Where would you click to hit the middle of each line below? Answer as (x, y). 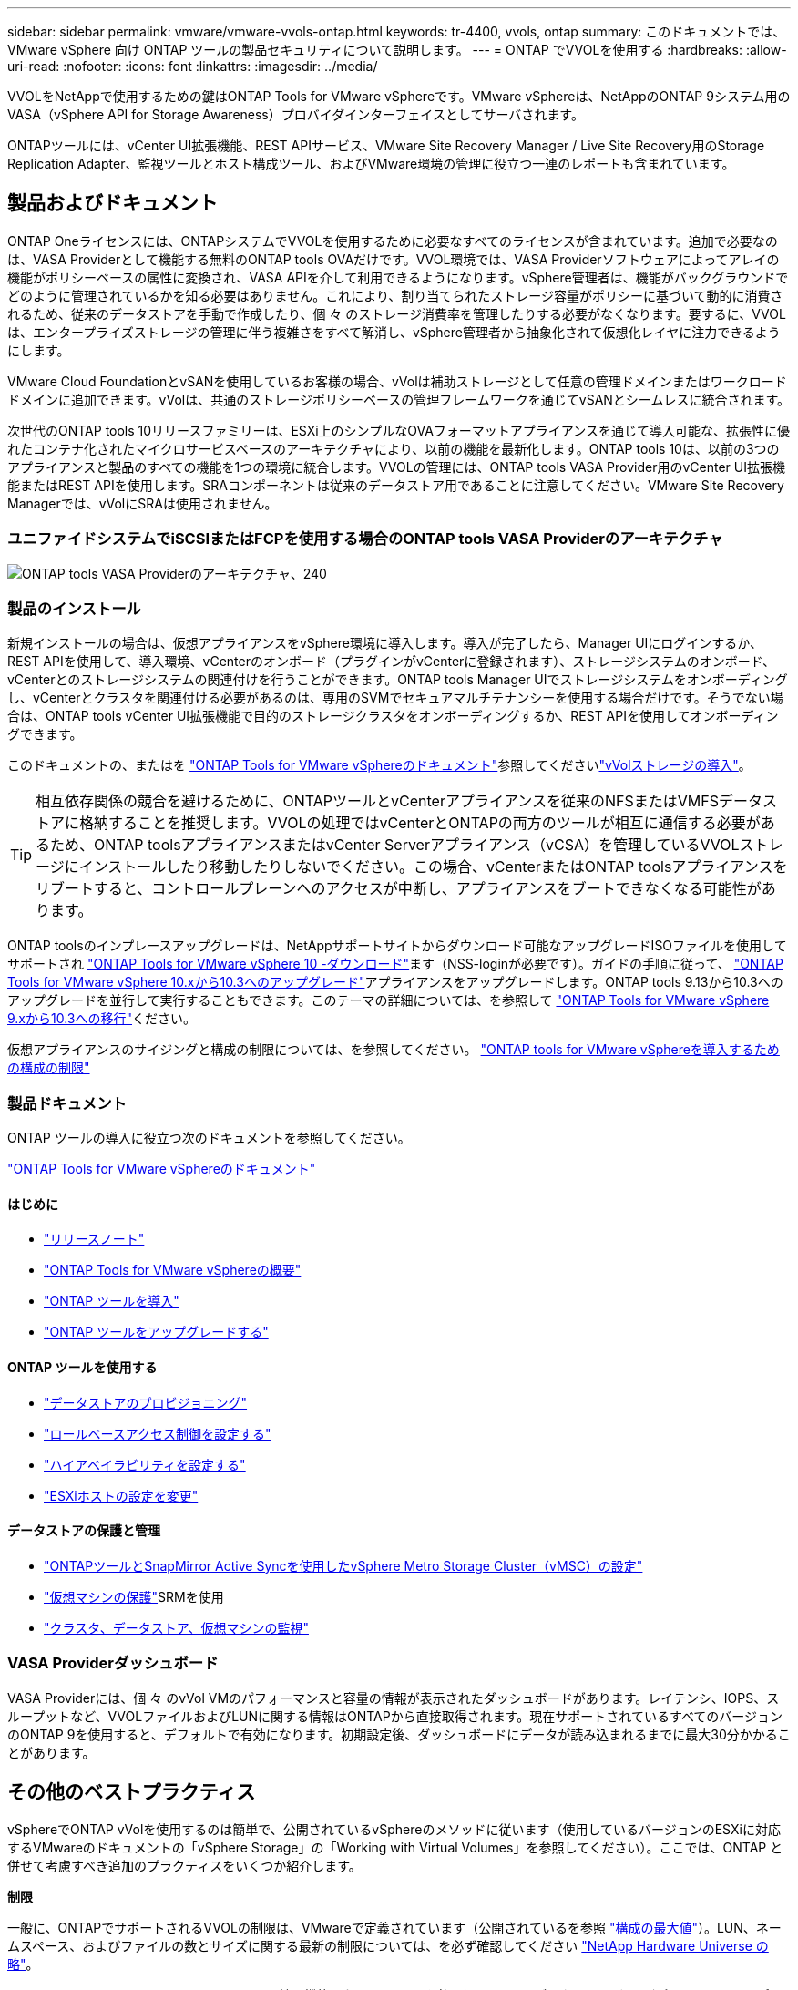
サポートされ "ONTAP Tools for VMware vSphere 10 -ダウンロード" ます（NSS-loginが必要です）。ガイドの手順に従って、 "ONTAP (395, 964)
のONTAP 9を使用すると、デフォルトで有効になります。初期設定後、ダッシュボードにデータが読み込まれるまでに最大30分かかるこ (399, 1734)
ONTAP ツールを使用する (82, 1367)
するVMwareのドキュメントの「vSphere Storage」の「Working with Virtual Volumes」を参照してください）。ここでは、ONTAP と (395, 1848)
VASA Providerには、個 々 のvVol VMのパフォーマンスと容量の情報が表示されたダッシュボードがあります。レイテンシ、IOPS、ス (394, 1698)
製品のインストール (74, 608)
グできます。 (45, 734)
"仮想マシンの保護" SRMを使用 (134, 1596)
